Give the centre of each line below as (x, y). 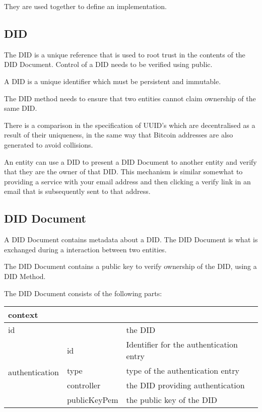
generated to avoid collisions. (49, 144)
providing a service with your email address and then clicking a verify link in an (127, 181)
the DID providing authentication (185, 385)
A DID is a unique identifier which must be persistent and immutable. (113, 81)
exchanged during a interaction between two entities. (85, 249)
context (23, 315)
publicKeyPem (92, 400)
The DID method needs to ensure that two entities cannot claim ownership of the (130, 98)
